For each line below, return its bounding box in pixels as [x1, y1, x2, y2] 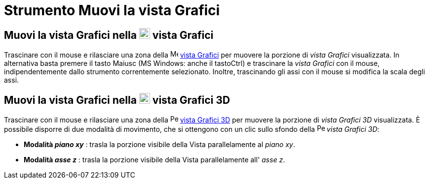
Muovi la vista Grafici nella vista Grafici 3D [4, 93, 230, 106]
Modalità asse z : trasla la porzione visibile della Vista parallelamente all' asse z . [24, 155, 285, 164]
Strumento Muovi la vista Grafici [4, 2, 220, 19]
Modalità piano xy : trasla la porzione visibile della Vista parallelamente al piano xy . [24, 140, 295, 149]
